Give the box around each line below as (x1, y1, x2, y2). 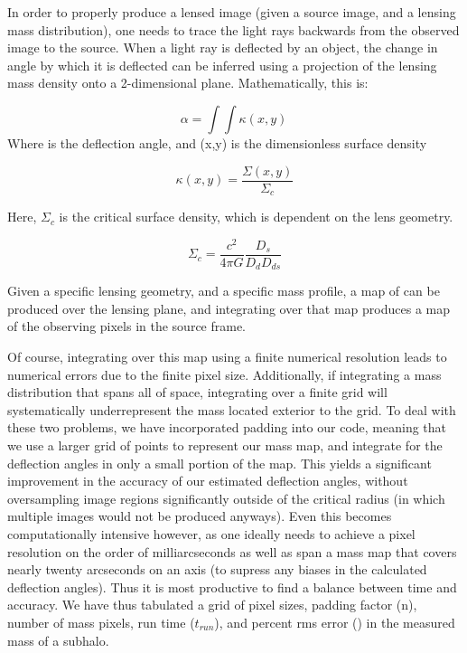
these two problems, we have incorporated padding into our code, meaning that (7, 418, 447, 437)
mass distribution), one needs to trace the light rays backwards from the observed (7, 20, 460, 39)
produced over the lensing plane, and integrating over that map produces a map (7, 298, 450, 317)
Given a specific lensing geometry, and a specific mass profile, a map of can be (7, 281, 440, 300)
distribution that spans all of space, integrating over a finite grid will (7, 383, 388, 402)
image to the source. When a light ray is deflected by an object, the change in (7, 38, 438, 57)
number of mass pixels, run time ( (7, 612, 195, 631)
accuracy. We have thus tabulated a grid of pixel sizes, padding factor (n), (7, 595, 417, 614)
